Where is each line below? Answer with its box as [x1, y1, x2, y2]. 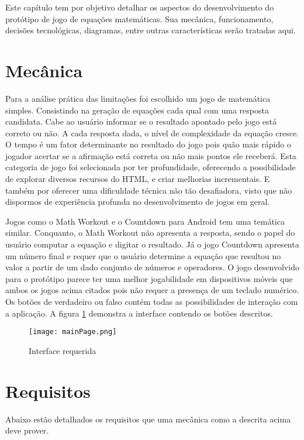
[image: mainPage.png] [29, 328, 117, 336]
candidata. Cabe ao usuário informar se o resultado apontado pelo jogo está [5, 115, 277, 128]
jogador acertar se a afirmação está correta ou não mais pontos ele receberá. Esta [5, 149, 296, 161]
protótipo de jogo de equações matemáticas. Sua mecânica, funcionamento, [5, 12, 274, 25]
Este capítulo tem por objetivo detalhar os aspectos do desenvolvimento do [5, 1, 274, 13]
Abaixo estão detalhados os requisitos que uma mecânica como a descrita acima [5, 412, 291, 425]
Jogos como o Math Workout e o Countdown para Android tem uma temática [5, 215, 285, 227]
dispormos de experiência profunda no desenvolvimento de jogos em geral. [5, 195, 270, 208]
